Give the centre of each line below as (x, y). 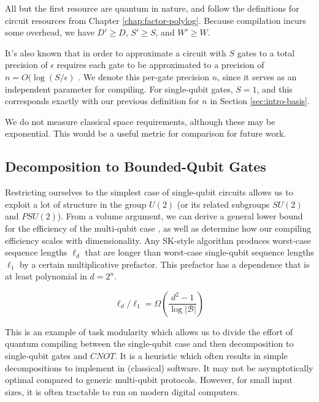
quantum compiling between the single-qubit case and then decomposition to (149, 343)
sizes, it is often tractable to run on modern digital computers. (122, 391)
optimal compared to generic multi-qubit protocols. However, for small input (149, 380)
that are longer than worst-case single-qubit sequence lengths (199, 252)
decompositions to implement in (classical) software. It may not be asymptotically (159, 367)
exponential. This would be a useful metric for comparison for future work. (146, 133)
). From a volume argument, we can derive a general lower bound (180, 216)
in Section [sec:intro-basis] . (260, 101)
